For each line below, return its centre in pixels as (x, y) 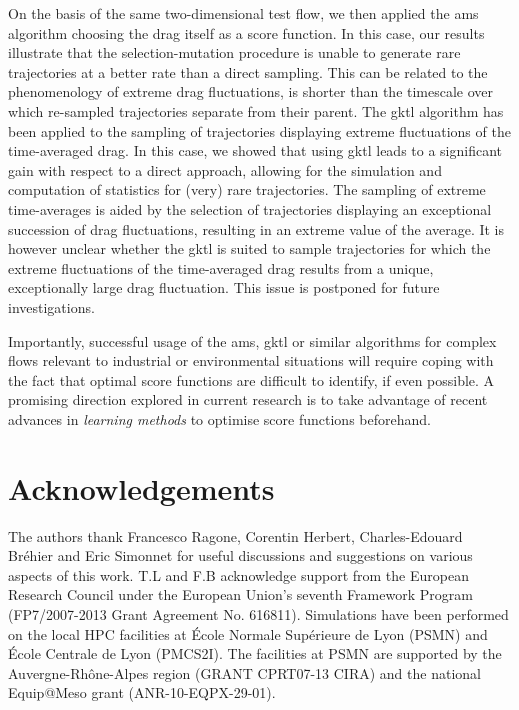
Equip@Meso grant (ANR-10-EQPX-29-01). (142, 692)
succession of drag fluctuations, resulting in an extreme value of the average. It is (256, 228)
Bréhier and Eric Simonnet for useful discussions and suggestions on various (240, 555)
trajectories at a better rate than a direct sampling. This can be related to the (248, 71)
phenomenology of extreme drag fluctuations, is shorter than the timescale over (251, 91)
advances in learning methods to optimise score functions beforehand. (219, 418)
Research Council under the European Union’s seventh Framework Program (240, 594)
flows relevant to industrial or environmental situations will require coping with (251, 360)
